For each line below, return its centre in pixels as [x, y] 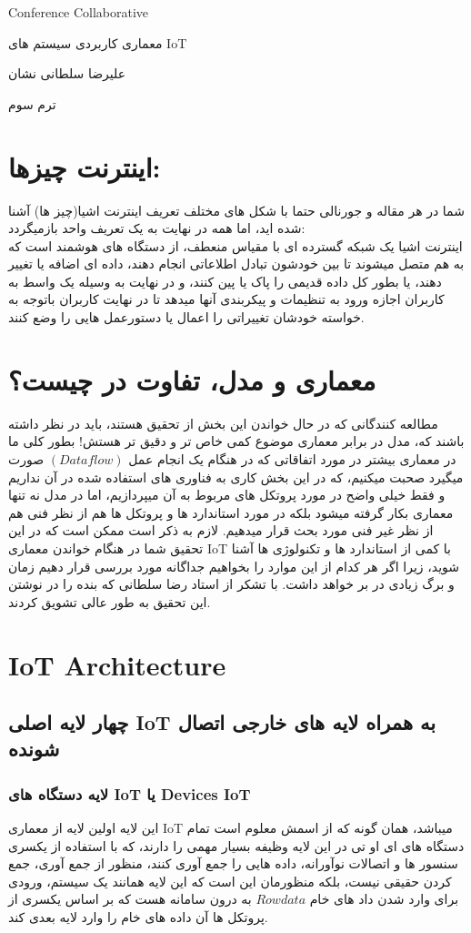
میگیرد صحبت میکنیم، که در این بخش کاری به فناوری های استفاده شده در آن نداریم [236, 477]
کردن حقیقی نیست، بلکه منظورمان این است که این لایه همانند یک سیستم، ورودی [230, 881]
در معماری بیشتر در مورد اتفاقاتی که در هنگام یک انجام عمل [292, 458]
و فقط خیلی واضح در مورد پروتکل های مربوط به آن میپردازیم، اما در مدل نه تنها [227, 495]
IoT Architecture [117, 664]
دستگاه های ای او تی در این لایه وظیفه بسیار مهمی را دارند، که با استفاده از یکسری [236, 845]
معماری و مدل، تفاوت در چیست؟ [192, 379]
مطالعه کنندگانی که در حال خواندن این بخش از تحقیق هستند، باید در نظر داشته [223, 423]
